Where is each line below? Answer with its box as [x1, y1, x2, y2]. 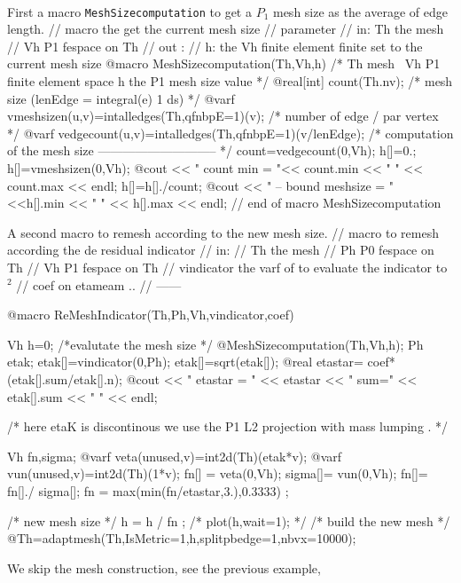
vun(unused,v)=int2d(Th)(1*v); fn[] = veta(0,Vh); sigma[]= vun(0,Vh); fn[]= [7, 464, 428, 483]
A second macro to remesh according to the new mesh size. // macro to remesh [7, 223, 439, 241]
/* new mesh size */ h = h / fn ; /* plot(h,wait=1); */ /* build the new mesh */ [7, 511, 450, 530]
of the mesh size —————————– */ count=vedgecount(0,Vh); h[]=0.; [7, 141, 417, 160]
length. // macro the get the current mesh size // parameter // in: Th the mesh [7, 20, 444, 38]
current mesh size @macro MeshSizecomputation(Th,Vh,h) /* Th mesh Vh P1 [7, 54, 441, 73]
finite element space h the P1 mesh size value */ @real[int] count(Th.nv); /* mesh [7, 72, 453, 91]
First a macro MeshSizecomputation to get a [7, 2, 252, 20]
